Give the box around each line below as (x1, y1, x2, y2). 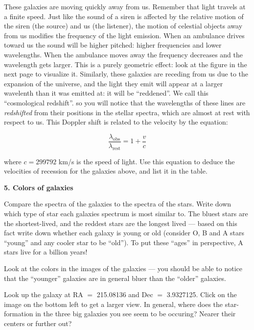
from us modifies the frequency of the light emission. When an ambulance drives (4, 30, 245, 40)
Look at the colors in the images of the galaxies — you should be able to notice (4, 263, 243, 273)
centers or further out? (4, 318, 72, 328)
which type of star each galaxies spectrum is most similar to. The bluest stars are (4, 208, 248, 218)
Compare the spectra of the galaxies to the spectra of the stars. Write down (4, 199, 231, 209)
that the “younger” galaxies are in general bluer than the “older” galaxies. (4, 273, 226, 283)
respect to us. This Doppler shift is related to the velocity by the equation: (4, 117, 228, 127)
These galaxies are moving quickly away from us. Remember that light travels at (4, 1, 246, 11)
